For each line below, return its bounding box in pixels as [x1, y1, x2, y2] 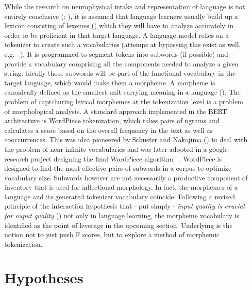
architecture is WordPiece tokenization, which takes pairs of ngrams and [4, 115, 219, 126]
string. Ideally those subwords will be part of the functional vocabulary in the [4, 68, 236, 78]
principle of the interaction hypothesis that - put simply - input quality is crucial [4, 201, 245, 211]
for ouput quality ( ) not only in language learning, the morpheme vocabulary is [4, 210, 239, 221]
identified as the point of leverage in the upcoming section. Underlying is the [4, 220, 233, 230]
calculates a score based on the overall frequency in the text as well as [4, 125, 213, 135]
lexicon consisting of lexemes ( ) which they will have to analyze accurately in [4, 20, 234, 31]
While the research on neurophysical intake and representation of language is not [4, 1, 245, 11]
